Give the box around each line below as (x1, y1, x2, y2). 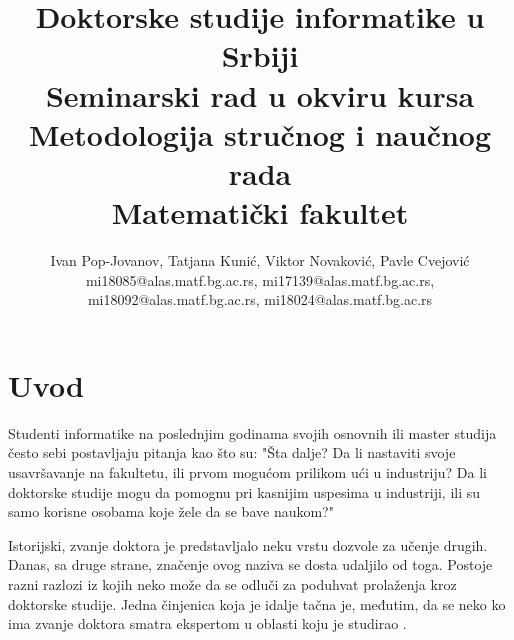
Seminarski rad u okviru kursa (45, 74, 475, 115)
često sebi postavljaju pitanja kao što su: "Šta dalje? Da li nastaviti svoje (8, 442, 456, 463)
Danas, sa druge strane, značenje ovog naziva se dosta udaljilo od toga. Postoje (8, 554, 493, 575)
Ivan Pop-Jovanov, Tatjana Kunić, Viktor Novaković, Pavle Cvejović (50, 250, 470, 271)
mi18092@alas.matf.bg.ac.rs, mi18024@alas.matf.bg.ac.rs (87, 289, 433, 310)
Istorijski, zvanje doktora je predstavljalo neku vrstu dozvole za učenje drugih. (8, 534, 488, 555)
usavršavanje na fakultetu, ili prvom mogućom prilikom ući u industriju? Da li (8, 461, 487, 482)
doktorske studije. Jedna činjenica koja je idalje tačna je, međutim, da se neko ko (8, 593, 506, 614)
